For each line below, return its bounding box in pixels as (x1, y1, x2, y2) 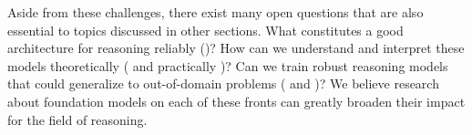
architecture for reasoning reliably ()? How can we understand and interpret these (7, 38, 465, 57)
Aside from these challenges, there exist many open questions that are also (7, 3, 424, 21)
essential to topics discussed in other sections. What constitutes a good (7, 20, 404, 39)
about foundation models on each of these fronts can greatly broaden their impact (7, 91, 466, 110)
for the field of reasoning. (7, 109, 148, 129)
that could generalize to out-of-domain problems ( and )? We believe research (7, 74, 439, 93)
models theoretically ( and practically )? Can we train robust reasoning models (7, 56, 448, 75)
